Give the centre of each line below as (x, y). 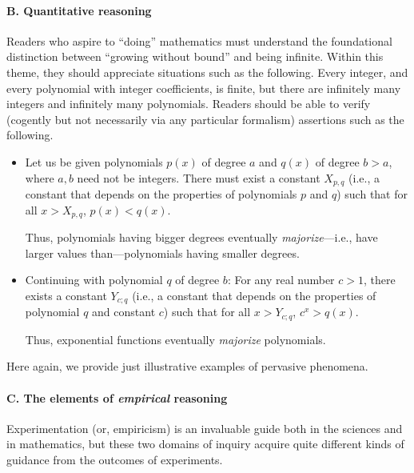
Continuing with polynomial (94, 280)
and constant (124, 312)
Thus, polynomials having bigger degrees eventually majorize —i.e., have (201, 237)
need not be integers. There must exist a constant (199, 177)
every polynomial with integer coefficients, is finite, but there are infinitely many (204, 88)
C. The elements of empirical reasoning (117, 397)
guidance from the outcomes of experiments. (115, 459)
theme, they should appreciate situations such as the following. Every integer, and (207, 72)
